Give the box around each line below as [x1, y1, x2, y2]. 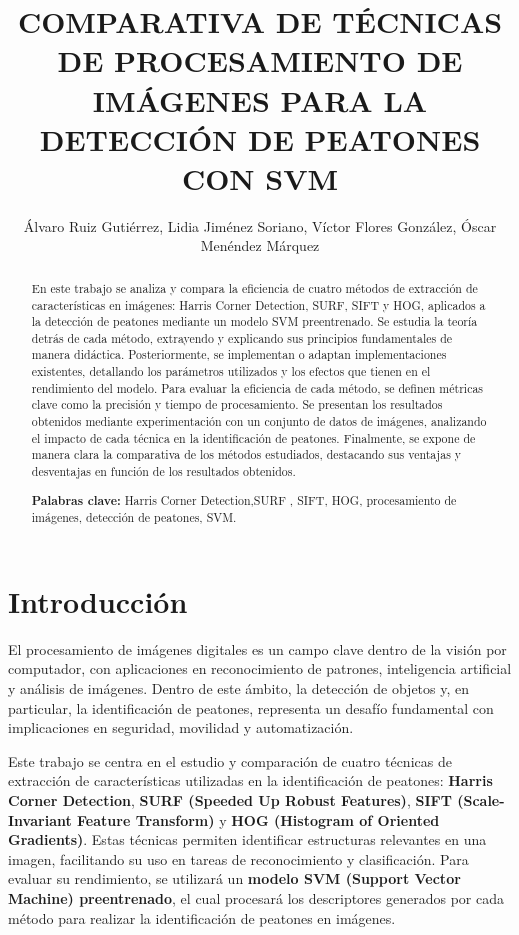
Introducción [8, 580, 188, 621]
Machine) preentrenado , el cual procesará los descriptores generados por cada [8, 888, 504, 908]
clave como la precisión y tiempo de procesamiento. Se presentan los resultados [31, 396, 443, 413]
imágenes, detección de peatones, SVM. [31, 509, 237, 526]
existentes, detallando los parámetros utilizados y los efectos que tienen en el [31, 363, 431, 380]
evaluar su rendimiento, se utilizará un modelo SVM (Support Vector [8, 868, 461, 889]
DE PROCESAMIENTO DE [57, 40, 463, 81]
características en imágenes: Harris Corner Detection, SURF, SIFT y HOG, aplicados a [31, 296, 486, 313]
